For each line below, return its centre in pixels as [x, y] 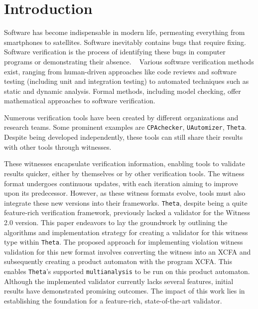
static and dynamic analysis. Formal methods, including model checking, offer [123, 91]
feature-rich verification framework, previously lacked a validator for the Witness [127, 212]
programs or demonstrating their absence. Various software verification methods [129, 61]
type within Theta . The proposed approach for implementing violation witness [124, 242]
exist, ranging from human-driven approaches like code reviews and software [120, 71]
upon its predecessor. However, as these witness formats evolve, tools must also [125, 193]
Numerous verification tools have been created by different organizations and [121, 117]
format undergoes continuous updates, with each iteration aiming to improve [121, 183]
